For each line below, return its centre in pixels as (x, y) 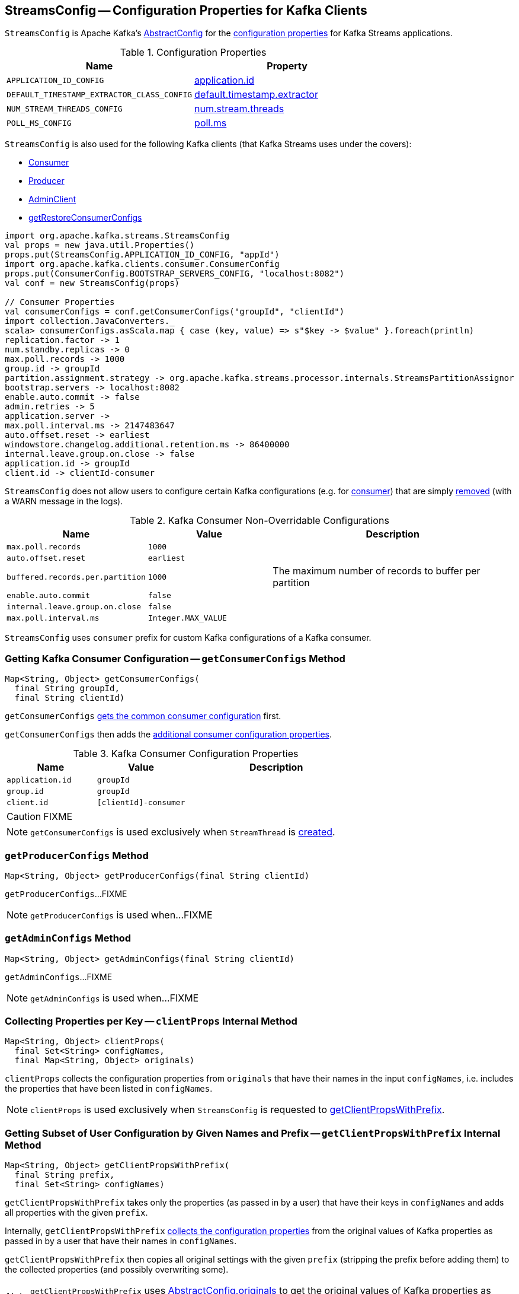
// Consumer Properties (60, 302)
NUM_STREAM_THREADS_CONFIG (65, 109)
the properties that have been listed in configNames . (109, 1089)
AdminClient (52, 199)
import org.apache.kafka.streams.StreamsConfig (117, 236)
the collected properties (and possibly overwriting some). (117, 1270)
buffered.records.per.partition (76, 577)
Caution (24, 817)
